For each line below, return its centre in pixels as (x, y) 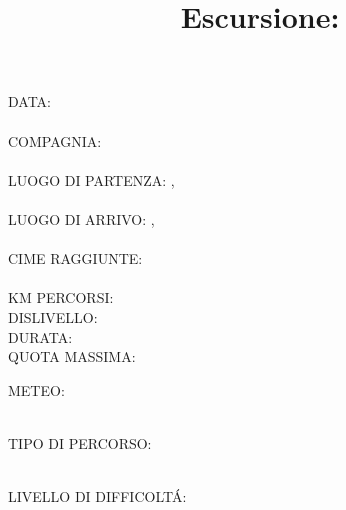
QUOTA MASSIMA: (72, 356)
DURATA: (40, 336)
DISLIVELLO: (53, 316)
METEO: (36, 389)
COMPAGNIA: (55, 140)
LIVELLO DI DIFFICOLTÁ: (97, 496)
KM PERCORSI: (61, 297)
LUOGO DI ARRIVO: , (81, 218)
